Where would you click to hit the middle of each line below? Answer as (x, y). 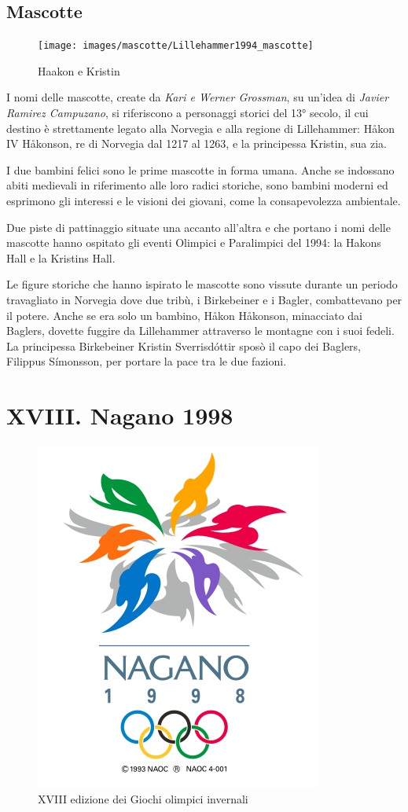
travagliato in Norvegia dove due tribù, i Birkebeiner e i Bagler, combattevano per (204, 299)
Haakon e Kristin (79, 70)
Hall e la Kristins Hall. (61, 257)
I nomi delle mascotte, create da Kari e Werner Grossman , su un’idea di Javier (198, 97)
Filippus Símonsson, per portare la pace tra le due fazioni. (147, 361)
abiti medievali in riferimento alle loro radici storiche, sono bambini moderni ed (197, 185)
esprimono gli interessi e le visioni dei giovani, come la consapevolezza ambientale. (204, 201)
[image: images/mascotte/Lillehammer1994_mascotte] (176, 46)
